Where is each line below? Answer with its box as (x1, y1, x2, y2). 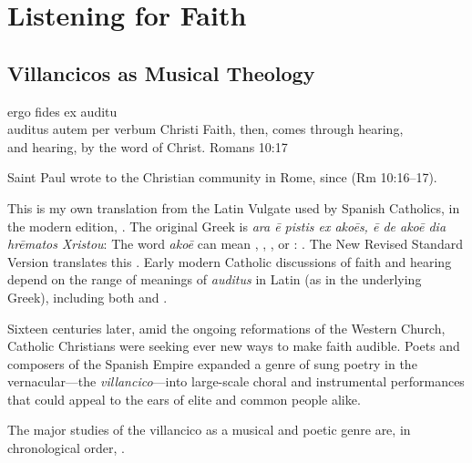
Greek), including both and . (7, 287, 168, 306)
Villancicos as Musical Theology (7, 58, 315, 87)
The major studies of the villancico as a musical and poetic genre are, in (7, 420, 411, 439)
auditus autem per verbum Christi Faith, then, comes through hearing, (7, 119, 404, 139)
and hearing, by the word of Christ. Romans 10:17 (7, 137, 288, 156)
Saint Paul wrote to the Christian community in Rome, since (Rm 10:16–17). (7, 168, 437, 187)
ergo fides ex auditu (7, 101, 118, 120)
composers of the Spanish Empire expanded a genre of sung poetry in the (7, 354, 417, 373)
